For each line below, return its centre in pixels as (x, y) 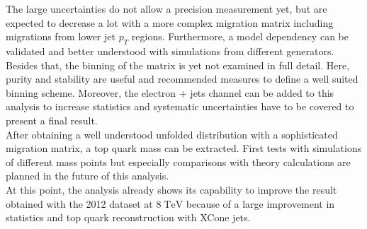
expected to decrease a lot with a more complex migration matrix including (170, 22)
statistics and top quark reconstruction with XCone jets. (128, 217)
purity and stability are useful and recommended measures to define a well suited (182, 79)
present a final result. (52, 120)
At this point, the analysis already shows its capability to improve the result (171, 189)
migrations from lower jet (61, 36)
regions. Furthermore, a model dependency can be (240, 36)
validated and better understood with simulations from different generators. (170, 51)
